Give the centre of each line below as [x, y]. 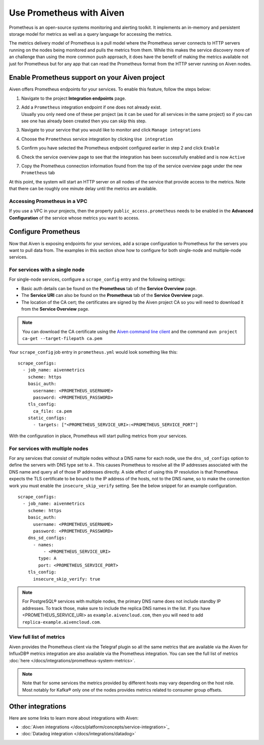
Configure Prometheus [44, 232]
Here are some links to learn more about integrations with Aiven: [74, 718]
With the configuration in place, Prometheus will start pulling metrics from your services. [98, 436]
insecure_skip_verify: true [66, 579]
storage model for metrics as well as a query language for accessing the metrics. [91, 34]
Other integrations [38, 706]
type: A [47, 558]
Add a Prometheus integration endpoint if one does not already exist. [91, 107]
